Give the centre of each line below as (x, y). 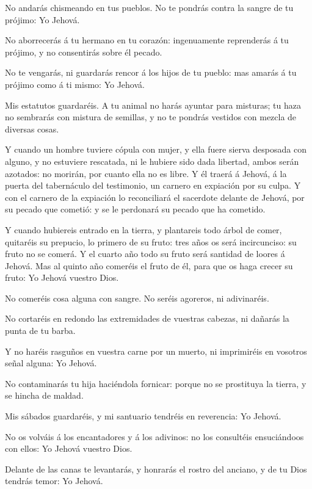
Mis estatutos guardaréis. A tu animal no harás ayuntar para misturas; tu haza (153, 105)
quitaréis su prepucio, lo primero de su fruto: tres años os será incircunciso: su (151, 241)
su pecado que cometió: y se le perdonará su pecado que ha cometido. (135, 209)
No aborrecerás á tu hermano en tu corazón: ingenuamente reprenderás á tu (147, 40)
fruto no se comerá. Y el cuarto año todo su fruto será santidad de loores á (145, 254)
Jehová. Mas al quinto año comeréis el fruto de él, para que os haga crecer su (149, 265)
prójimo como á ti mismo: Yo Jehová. (75, 84)
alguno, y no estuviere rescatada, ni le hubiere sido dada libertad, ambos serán (152, 161)
